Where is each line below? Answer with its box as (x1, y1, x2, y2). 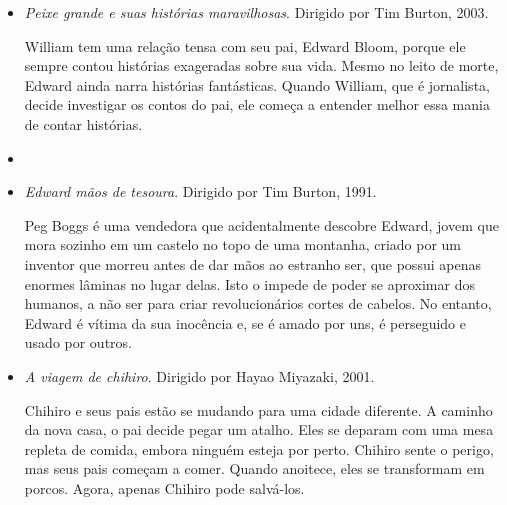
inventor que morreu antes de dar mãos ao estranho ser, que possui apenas (24, 253, 481, 274)
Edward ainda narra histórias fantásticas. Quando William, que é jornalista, (24, 74, 490, 95)
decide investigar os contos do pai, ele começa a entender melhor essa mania (24, 94, 490, 115)
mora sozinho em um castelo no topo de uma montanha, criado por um (24, 234, 461, 255)
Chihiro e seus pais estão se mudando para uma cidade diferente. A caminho (24, 399, 493, 420)
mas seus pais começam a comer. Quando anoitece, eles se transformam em (24, 458, 485, 479)
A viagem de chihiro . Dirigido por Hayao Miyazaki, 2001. (24, 365, 375, 386)
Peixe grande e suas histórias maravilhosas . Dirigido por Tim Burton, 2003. (24, 2, 489, 22)
